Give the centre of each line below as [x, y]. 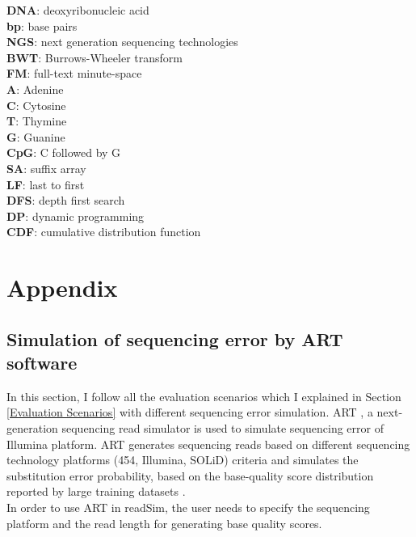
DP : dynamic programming [76, 216]
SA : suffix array [46, 168]
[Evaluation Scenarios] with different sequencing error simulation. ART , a [190, 412]
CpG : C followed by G [64, 152]
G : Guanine [36, 136]
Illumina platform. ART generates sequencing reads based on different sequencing [208, 444]
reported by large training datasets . [96, 491]
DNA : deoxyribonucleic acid [78, 10]
